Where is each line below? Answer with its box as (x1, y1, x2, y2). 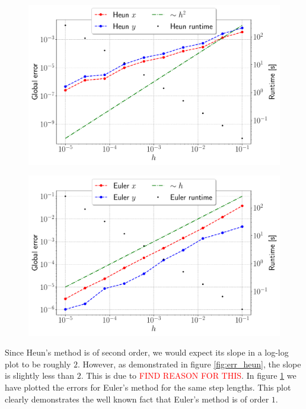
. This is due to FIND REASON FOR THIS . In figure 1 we (81, 369, 297, 382)
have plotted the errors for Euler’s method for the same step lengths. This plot (5, 381, 291, 394)
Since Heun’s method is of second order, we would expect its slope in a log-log (5, 346, 289, 359)
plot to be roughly (5, 357, 71, 370)
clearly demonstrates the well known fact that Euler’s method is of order (5, 392, 269, 405)
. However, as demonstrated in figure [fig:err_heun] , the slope (77, 357, 301, 370)
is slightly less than (5, 369, 74, 382)
